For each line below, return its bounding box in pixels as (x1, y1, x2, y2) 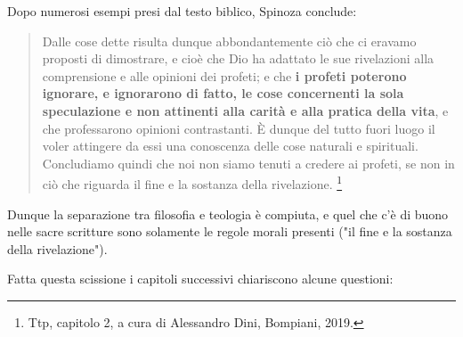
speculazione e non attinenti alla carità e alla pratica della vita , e (42, 101, 449, 119)
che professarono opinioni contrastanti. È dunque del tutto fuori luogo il (42, 119, 435, 137)
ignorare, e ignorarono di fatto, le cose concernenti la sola (42, 84, 404, 103)
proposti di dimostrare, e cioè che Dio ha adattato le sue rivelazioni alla (42, 49, 435, 68)
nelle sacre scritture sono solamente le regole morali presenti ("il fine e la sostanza (7, 222, 452, 241)
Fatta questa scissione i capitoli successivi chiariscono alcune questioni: (7, 269, 394, 288)
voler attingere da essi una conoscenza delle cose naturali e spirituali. (42, 136, 418, 155)
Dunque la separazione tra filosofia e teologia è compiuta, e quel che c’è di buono (7, 204, 449, 223)
